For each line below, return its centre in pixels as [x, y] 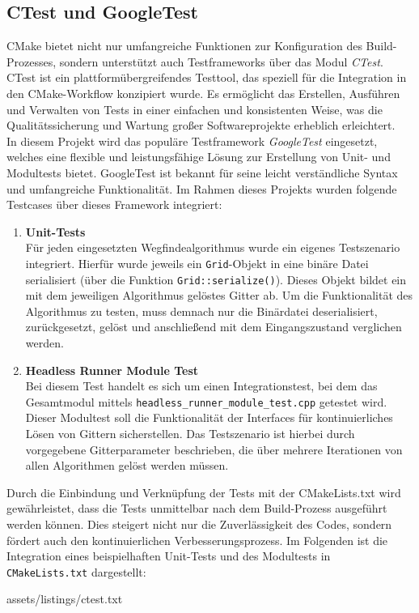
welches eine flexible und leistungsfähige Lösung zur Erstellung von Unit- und [199, 157]
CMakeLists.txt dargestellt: [76, 571]
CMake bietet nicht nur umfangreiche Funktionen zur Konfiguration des [184, 46]
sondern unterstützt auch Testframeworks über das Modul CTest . [221, 61]
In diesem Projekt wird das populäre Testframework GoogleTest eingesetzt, [192, 140]
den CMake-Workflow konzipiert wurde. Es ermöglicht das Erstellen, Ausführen [203, 93]
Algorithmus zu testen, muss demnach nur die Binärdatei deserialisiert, [201, 311]
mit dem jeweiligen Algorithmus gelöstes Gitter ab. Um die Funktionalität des [219, 295]
